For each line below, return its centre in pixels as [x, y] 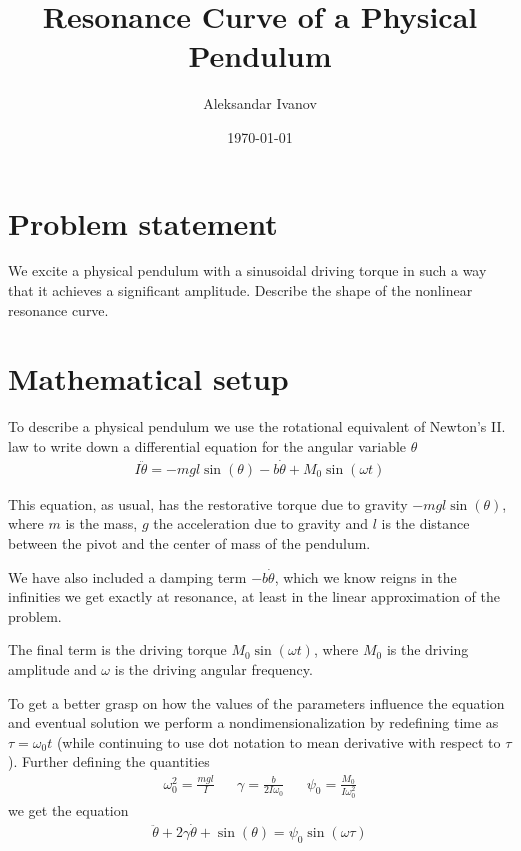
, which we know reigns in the [365, 576]
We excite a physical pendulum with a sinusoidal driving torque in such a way [247, 270]
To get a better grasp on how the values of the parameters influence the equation [256, 702]
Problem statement [143, 222]
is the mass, [101, 523]
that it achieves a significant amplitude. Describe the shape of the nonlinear [240, 290]
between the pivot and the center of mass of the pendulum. [189, 542]
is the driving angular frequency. [213, 668]
